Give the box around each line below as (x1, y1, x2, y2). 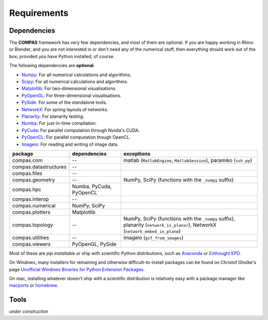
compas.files (12, 169, 42, 176)
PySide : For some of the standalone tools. (21, 99, 107, 105)
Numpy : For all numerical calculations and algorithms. (21, 72, 132, 78)
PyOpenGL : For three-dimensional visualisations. (21, 92, 122, 98)
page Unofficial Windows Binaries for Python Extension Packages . (9, 266, 145, 272)
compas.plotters (12, 209, 51, 216)
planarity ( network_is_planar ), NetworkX (123, 221, 217, 228)
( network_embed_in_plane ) (123, 228, 181, 235)
